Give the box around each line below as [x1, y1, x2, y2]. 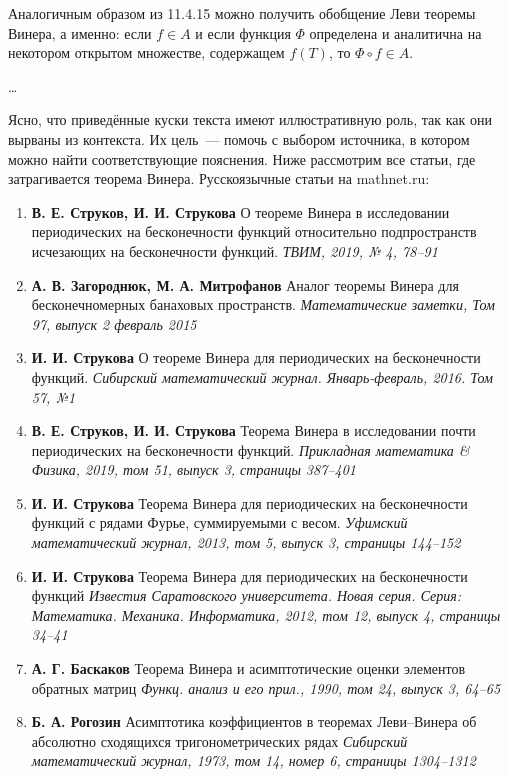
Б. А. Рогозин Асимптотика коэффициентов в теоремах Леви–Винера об [31, 711, 477, 732]
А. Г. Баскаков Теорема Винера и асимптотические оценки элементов [31, 658, 466, 679]
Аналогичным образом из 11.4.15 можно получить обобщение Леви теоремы [8, 3, 476, 23]
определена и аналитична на [309, 22, 482, 43]
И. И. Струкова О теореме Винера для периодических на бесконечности [31, 347, 481, 368]
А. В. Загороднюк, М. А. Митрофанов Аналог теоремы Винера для [31, 274, 459, 295]
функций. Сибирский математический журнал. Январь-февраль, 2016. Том [31, 366, 493, 387]
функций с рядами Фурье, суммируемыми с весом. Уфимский [31, 512, 408, 533]
